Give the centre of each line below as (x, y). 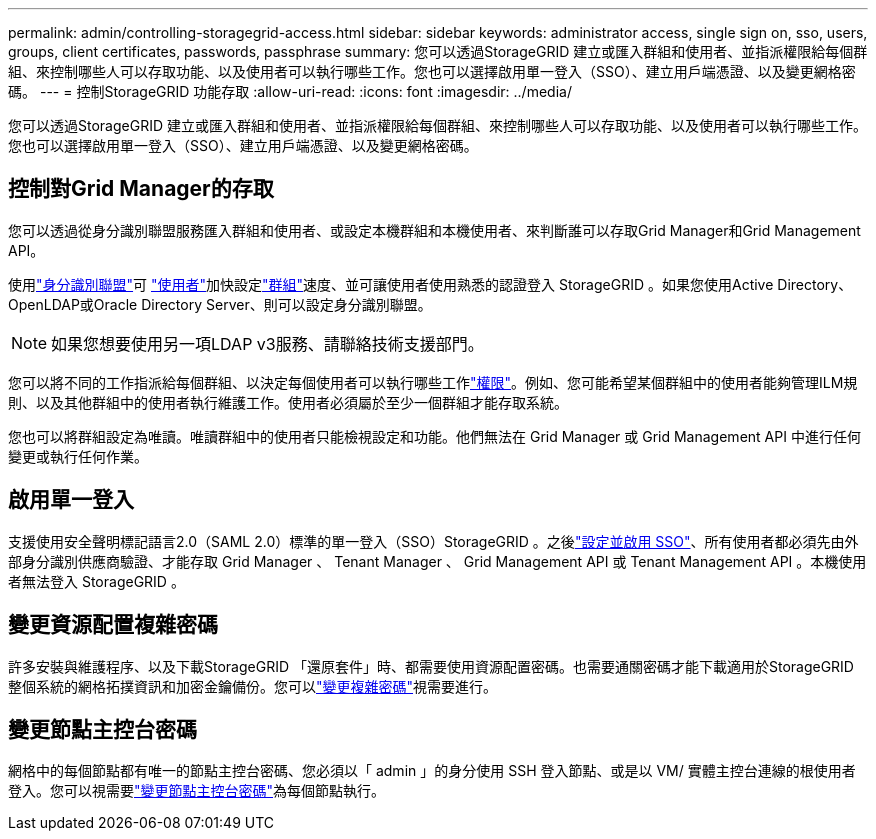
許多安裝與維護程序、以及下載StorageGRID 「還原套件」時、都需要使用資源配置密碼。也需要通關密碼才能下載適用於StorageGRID (431, 666)
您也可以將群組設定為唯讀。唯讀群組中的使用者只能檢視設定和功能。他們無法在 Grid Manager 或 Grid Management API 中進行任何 (434, 436)
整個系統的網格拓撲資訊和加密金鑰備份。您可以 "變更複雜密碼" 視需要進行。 (253, 686)
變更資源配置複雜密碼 (113, 625)
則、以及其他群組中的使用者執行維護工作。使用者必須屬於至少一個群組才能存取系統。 (288, 402)
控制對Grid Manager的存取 (141, 189)
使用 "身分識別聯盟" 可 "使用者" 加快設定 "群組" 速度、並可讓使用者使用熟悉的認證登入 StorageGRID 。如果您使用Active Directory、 (430, 284)
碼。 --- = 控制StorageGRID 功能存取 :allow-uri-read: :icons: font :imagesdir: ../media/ (290, 91)
